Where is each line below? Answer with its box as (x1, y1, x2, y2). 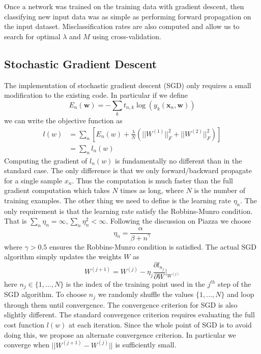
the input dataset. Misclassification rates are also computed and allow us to (4, 21, 240, 32)
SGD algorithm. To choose (4, 289, 87, 299)
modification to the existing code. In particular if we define (4, 90, 188, 100)
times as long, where (120, 185, 184, 196)
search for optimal (4, 31, 61, 41)
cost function (4, 319, 45, 330)
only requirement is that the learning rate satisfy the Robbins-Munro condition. (4, 205, 253, 216)
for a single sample (4, 175, 63, 185)
